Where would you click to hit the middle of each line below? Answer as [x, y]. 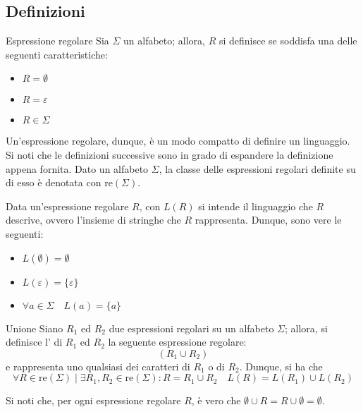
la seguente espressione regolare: [177, 342]
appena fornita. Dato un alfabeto [77, 168]
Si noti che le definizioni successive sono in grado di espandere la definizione [170, 154]
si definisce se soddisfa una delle [288, 41]
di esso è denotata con [54, 182]
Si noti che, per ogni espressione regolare [93, 400]
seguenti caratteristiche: [57, 54]
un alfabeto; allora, [164, 41]
